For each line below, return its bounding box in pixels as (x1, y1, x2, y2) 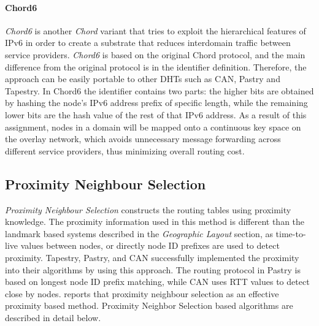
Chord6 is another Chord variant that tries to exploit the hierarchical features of (5, 24, 306, 37)
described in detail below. (5, 311, 101, 324)
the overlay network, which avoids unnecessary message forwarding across (5, 132, 281, 145)
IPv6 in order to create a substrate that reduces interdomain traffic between (5, 36, 291, 49)
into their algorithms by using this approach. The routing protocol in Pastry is (5, 263, 301, 276)
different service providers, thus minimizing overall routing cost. (5, 144, 245, 157)
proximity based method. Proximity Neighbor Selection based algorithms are (5, 299, 293, 312)
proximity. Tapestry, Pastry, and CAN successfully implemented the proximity (5, 251, 299, 263)
